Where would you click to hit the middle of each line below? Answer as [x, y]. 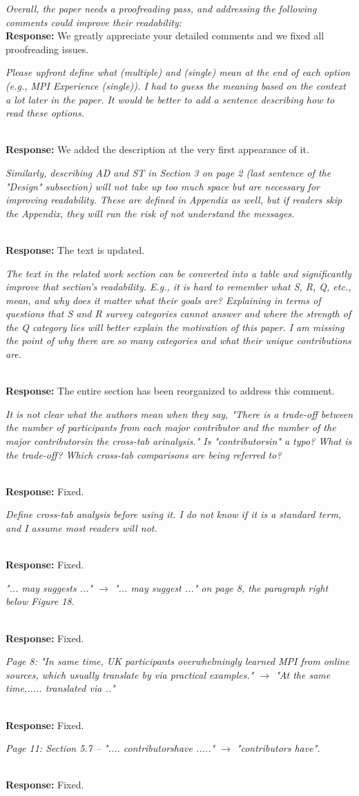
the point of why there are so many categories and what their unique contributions [178, 340]
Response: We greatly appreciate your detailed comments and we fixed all [165, 36]
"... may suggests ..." [49, 587]
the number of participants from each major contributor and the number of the [171, 427]
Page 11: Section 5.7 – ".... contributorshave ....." [110, 748]
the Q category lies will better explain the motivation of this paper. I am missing [175, 327]
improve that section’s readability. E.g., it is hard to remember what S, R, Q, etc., [178, 287]
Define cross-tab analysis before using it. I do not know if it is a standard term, [174, 514]
